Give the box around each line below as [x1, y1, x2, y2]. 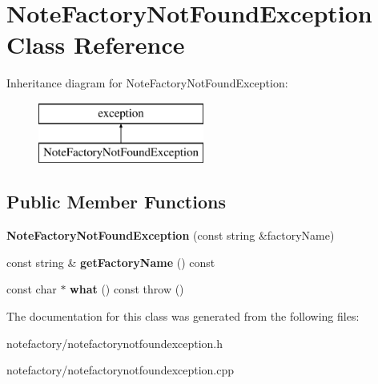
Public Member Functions [6, 189, 226, 214]
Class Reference [6, 28, 185, 61]
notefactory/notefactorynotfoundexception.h [6, 334, 223, 351]
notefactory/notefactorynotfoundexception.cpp [6, 362, 235, 378]
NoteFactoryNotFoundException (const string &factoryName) [6, 227, 335, 244]
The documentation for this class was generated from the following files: [6, 308, 360, 325]
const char [6, 281, 57, 297]
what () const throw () [70, 281, 184, 297]
